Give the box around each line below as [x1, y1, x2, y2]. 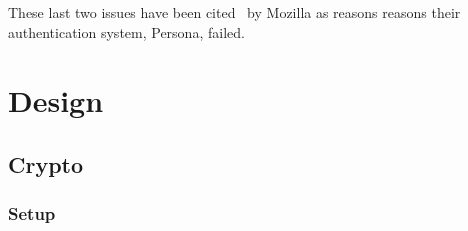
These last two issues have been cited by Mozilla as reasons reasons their [8, 2, 461, 22]
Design [8, 80, 104, 121]
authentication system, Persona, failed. [8, 21, 245, 42]
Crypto [8, 148, 84, 179]
